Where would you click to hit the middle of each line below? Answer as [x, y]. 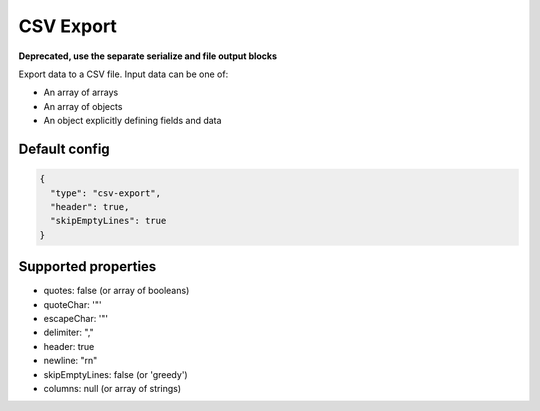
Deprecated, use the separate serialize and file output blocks [148, 56]
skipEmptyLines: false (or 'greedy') [116, 374]
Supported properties [87, 266]
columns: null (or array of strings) [112, 388]
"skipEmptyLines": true [108, 221]
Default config [64, 148]
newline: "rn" [70, 361]
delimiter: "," [68, 332]
